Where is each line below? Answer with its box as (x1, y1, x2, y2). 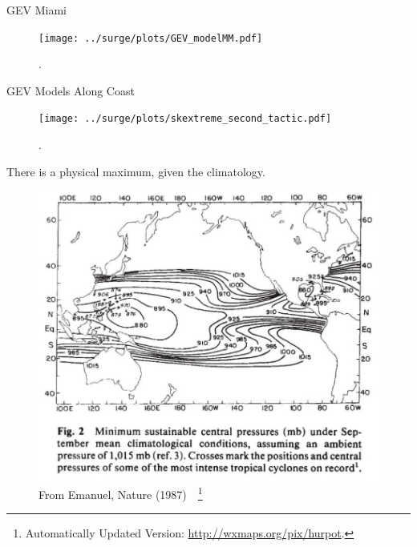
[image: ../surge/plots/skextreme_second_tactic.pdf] (38, 113, 332, 125)
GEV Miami (6, 2, 67, 18)
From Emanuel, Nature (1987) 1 (38, 484, 203, 502)
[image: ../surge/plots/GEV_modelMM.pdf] (38, 32, 263, 44)
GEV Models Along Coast (6, 82, 135, 99)
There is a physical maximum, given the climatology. (6, 163, 265, 179)
